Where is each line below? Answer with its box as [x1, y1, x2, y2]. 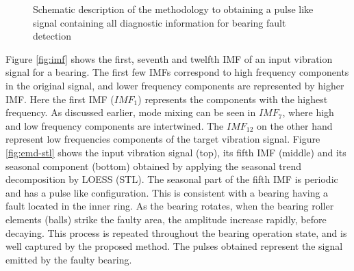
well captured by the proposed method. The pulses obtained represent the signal [5, 239, 343, 253]
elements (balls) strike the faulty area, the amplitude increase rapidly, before [5, 212, 327, 226]
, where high [282, 105, 334, 119]
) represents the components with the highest [138, 91, 328, 106]
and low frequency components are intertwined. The [5, 118, 224, 132]
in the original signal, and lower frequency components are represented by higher [5, 78, 344, 92]
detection [33, 29, 71, 43]
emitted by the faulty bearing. [5, 252, 132, 266]
